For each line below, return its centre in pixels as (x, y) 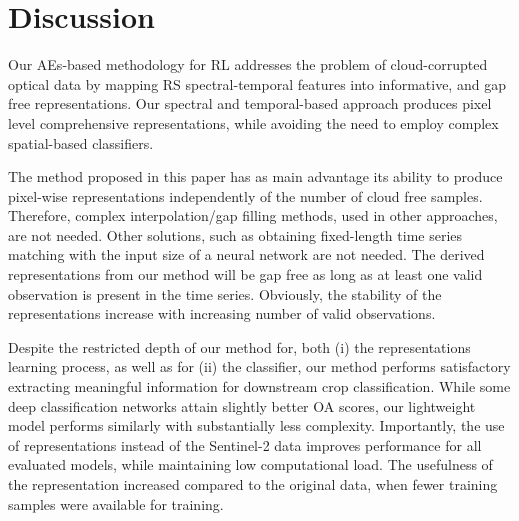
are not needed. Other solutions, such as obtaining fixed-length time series (235, 234)
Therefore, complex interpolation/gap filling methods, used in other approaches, (253, 215)
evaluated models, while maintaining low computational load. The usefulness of (250, 464)
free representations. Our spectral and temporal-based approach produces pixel (250, 103)
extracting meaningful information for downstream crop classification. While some (259, 386)
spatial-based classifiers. (81, 142)
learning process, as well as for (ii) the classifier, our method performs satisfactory (259, 366)
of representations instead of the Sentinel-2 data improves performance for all (245, 444)
